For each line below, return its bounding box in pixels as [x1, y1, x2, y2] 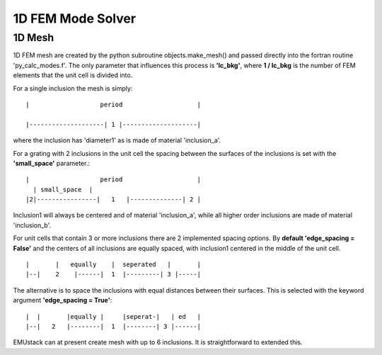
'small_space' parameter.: [13, 159, 90, 167]
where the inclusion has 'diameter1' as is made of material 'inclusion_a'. [13, 136, 221, 145]
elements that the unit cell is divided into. [13, 71, 133, 79]
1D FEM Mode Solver [13, 11, 137, 26]
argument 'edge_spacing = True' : [13, 296, 112, 305]
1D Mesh [13, 31, 54, 44]
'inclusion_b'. [13, 220, 52, 230]
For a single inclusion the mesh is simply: [13, 84, 133, 92]
